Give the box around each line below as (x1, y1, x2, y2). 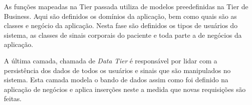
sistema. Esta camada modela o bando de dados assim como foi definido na (4, 75, 229, 85)
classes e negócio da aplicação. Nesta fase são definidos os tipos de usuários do (4, 20, 238, 30)
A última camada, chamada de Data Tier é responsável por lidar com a (4, 55, 217, 65)
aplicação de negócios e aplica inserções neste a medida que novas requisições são (4, 84, 246, 94)
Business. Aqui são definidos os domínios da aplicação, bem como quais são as (4, 11, 237, 21)
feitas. (4, 93, 22, 104)
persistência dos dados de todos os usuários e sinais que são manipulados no (4, 65, 231, 75)
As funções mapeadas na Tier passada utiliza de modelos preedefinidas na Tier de (4, 1, 249, 11)
